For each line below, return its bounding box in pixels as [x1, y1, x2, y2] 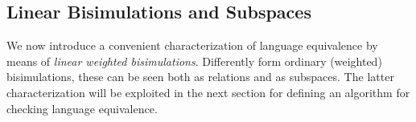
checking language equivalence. [6, 100, 158, 116]
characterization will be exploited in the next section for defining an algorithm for [6, 83, 410, 100]
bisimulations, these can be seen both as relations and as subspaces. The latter [6, 68, 394, 85]
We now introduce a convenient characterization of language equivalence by [6, 37, 378, 54]
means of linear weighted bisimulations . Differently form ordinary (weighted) [6, 52, 382, 69]
